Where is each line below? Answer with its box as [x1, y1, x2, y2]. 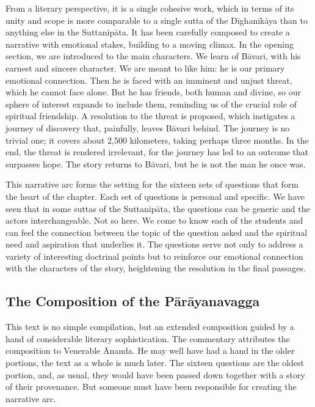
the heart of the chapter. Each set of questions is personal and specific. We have [5, 189, 305, 202]
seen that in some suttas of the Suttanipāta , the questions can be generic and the [5, 202, 310, 215]
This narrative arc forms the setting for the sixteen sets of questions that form [5, 178, 299, 191]
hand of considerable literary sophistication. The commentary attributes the [5, 332, 290, 345]
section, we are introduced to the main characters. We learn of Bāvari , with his [5, 50, 301, 62]
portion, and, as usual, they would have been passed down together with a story [5, 368, 305, 381]
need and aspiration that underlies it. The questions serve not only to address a [5, 238, 303, 251]
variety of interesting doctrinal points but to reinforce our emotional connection [5, 249, 303, 262]
